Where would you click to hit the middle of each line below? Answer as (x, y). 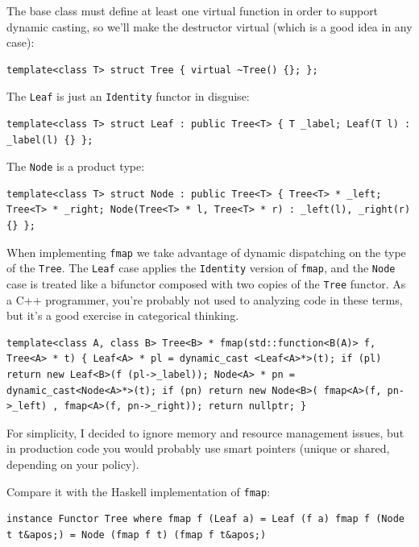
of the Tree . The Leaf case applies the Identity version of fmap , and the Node (201, 268)
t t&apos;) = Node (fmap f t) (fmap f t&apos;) (137, 535)
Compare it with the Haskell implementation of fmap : (139, 491)
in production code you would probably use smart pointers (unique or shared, (198, 448)
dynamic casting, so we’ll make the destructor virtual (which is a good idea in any (209, 26)
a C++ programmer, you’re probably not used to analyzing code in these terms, (205, 299)
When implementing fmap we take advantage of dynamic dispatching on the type (206, 252)
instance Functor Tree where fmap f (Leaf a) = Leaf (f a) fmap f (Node (205, 519)
